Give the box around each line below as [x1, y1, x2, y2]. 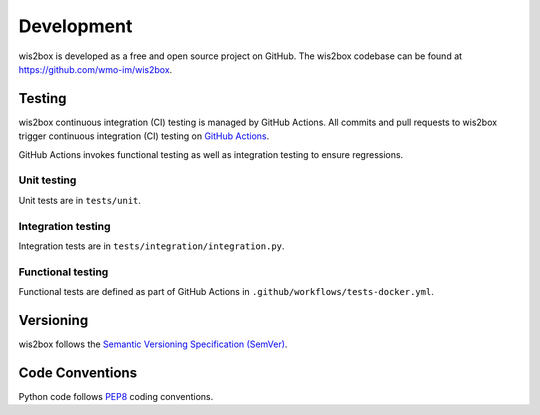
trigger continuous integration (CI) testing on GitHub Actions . [18, 130, 270, 142]
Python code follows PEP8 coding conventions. [18, 390, 214, 402]
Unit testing [18, 173, 77, 187]
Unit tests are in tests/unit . [18, 194, 142, 206]
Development [18, 15, 133, 37]
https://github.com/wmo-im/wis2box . [18, 63, 173, 75]
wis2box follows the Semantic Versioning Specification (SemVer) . [18, 338, 288, 350]
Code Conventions [18, 364, 138, 381]
